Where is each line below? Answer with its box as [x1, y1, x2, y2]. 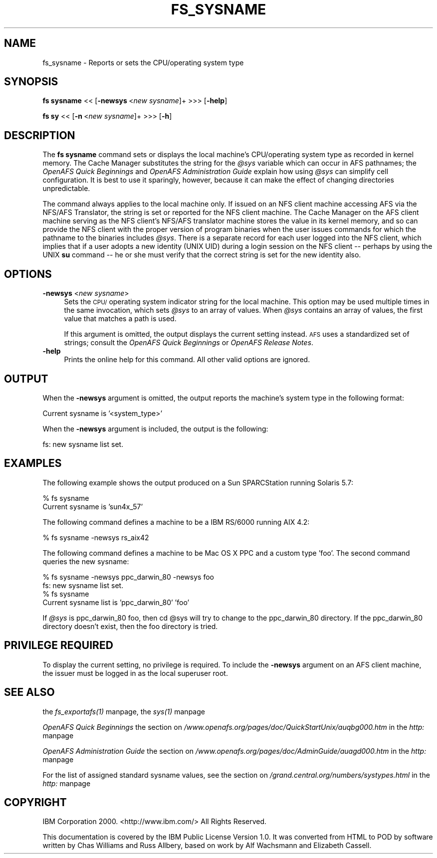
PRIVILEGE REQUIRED [4, 639, 113, 652]
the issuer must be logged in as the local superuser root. [42, 668, 228, 677]
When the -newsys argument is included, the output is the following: [42, 424, 268, 433]
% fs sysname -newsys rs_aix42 [42, 533, 149, 542]
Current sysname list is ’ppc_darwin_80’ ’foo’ [42, 598, 190, 607]
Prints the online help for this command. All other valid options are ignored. [64, 355, 310, 364]
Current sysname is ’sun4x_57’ [42, 502, 143, 511]
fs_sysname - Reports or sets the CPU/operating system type [42, 58, 244, 67]
